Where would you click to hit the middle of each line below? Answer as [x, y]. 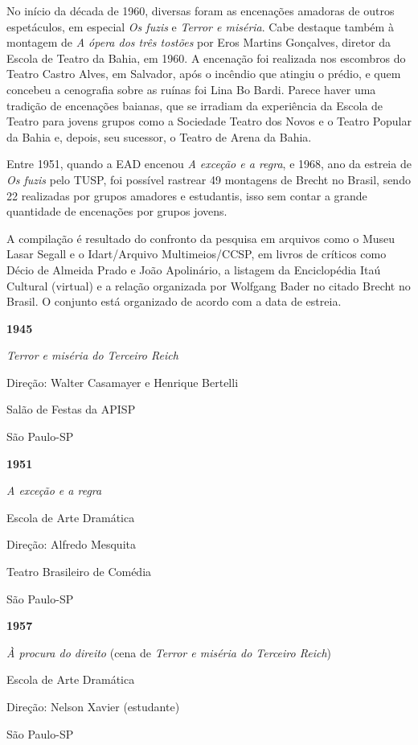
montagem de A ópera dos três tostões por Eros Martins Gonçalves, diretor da [199, 42]
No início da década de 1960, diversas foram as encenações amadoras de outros [201, 10]
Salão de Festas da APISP [71, 409]
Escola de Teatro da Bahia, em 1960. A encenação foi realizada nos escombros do [206, 58]
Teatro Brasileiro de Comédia [79, 572]
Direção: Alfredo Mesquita [71, 544]
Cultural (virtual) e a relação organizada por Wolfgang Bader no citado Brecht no [209, 285]
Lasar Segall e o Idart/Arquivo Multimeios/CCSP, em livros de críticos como [197, 254]
